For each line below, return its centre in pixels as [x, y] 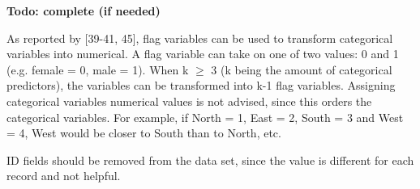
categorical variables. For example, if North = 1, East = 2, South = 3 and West [205, 117]
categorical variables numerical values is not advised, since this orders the [189, 101]
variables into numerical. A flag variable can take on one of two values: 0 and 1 [203, 54]
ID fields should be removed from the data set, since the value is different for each [210, 160]
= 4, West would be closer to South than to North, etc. [144, 133]
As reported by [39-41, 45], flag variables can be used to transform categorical [200, 38]
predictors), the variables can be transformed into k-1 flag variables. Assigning [201, 85]
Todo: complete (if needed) [84, 10]
